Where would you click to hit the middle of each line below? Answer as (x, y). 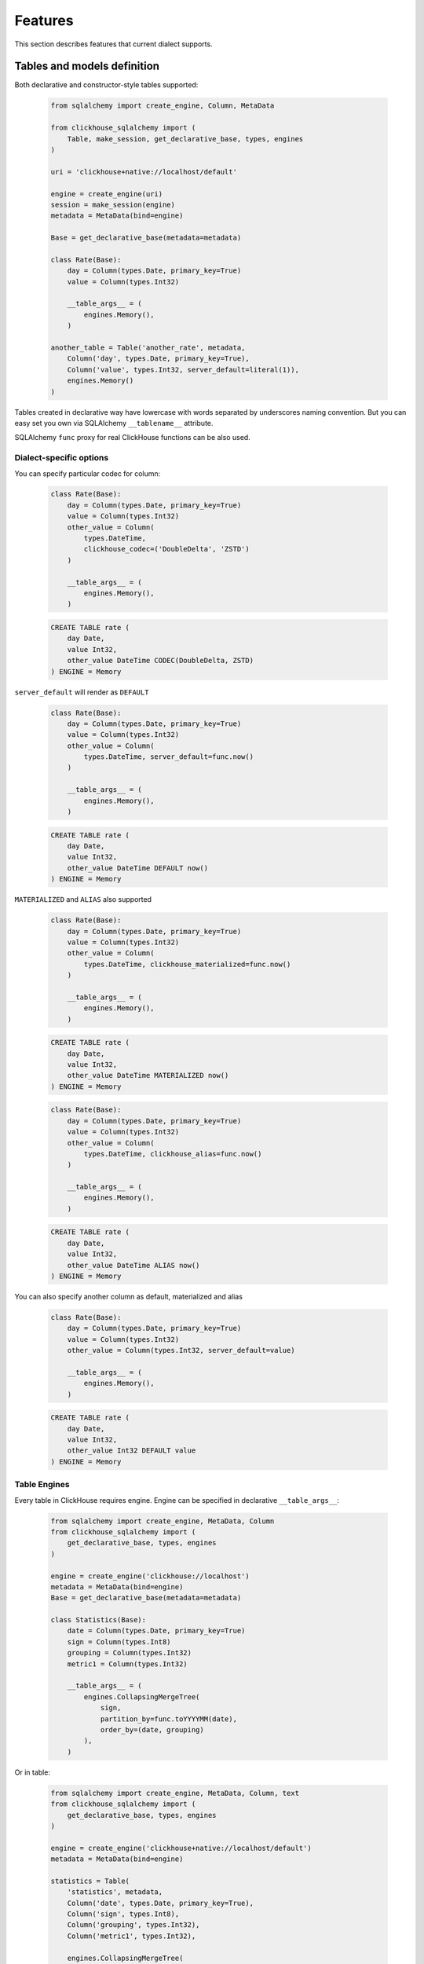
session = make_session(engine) (113, 205)
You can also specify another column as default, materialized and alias (129, 1297)
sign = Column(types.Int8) (119, 1642)
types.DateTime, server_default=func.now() (169, 757)
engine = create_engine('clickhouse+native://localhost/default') (181, 1848)
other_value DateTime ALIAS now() (133, 1265)
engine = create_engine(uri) (107, 194)
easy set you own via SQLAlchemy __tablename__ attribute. (114, 423)
